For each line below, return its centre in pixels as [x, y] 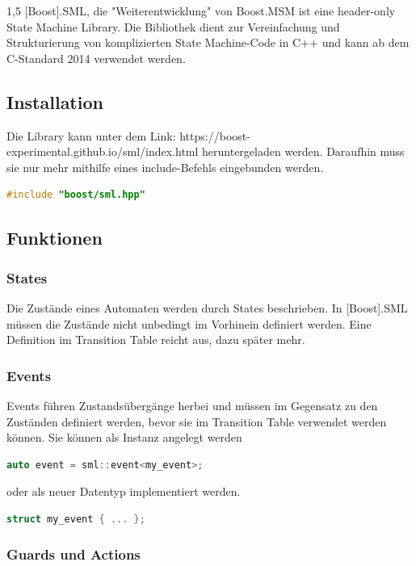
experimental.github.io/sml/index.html [103, 151]
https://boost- [215, 135]
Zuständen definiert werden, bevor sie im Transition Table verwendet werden [197, 421]
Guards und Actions [74, 554]
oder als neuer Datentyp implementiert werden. [124, 491]
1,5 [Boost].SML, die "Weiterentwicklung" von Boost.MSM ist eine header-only [201, 10]
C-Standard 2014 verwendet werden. [96, 58]
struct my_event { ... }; [76, 519]
